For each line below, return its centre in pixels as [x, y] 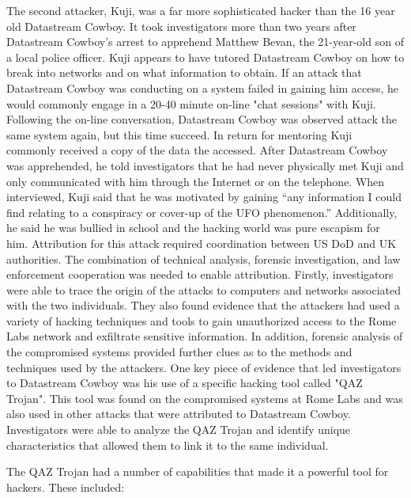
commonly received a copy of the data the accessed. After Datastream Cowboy [197, 150]
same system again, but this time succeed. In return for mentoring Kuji [179, 134]
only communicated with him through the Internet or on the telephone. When [196, 181]
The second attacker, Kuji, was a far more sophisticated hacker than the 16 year [201, 10]
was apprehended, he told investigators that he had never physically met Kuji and [205, 165]
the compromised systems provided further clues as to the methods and [179, 352]
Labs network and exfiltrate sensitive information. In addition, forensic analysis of [205, 336]
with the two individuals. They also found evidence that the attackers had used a [203, 305]
